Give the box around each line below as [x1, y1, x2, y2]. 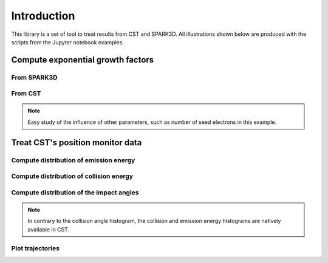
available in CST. [27, 225, 70, 233]
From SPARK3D [11, 73, 58, 81]
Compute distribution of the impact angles [11, 188, 139, 197]
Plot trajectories [11, 244, 60, 252]
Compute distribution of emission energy [11, 155, 135, 164]
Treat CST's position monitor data [11, 137, 142, 148]
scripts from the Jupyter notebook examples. [11, 38, 125, 46]
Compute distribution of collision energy [11, 172, 134, 180]
